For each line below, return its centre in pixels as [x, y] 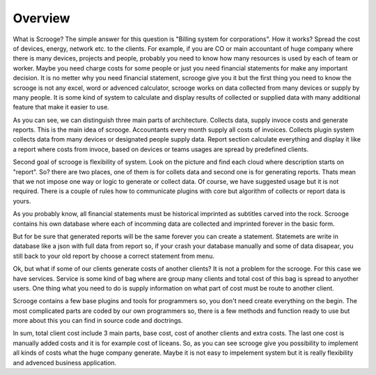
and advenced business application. [65, 362]
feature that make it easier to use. [61, 107]
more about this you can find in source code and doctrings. [98, 321]
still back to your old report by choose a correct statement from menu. [114, 256]
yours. [22, 201]
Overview [41, 18]
